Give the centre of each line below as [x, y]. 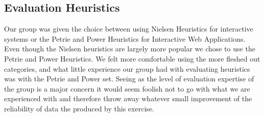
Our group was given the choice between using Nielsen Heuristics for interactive [129, 29]
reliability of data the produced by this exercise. [79, 108]
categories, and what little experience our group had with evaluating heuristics [127, 68]
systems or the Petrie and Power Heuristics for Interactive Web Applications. [125, 38]
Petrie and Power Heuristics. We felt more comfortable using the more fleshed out [132, 58]
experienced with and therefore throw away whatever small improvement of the [128, 98]
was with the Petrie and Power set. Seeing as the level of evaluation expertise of [129, 79]
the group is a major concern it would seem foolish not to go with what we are [127, 88]
